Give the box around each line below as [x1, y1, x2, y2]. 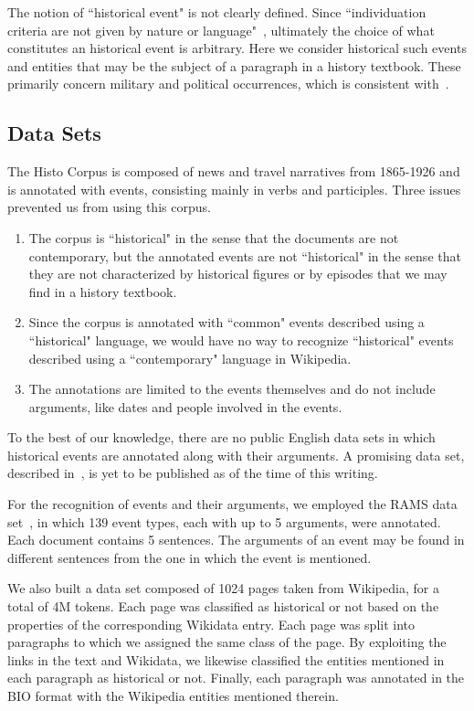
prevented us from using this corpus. [7, 197, 211, 217]
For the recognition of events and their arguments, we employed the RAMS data [7, 494, 458, 514]
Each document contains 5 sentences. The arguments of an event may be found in [7, 530, 465, 549]
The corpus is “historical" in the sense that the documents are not [28, 228, 399, 247]
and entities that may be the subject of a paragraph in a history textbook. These [7, 56, 461, 75]
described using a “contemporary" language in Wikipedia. [28, 348, 352, 367]
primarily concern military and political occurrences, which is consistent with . [7, 74, 449, 93]
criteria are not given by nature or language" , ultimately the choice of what [7, 20, 435, 39]
